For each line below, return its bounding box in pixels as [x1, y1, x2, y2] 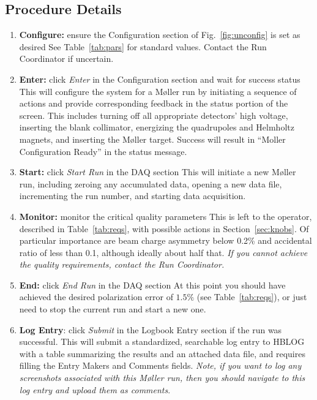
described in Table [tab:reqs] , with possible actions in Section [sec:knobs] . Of [19, 222, 309, 235]
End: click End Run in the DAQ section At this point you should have [19, 278, 286, 291]
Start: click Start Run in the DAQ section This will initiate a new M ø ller [19, 165, 296, 178]
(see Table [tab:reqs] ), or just [196, 290, 307, 303]
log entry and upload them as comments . [19, 383, 171, 396]
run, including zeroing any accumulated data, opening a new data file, [19, 177, 282, 190]
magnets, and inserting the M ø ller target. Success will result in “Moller [19, 132, 286, 145]
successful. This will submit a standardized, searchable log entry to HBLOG [19, 335, 305, 348]
